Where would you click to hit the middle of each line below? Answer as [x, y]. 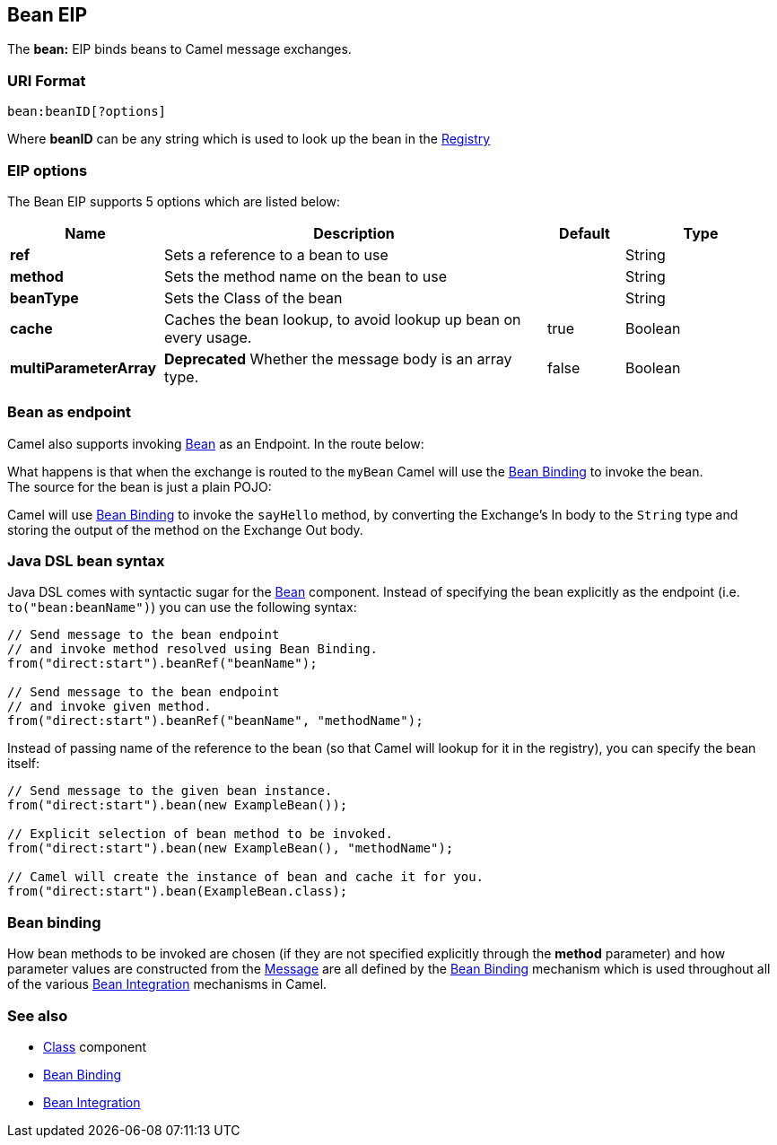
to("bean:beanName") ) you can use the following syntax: [182, 607]
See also [38, 1015]
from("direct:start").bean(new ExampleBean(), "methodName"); [231, 848]
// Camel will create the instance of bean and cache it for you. [246, 877]
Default [585, 233]
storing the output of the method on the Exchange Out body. [185, 529]
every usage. [208, 337]
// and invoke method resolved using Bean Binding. [193, 649]
